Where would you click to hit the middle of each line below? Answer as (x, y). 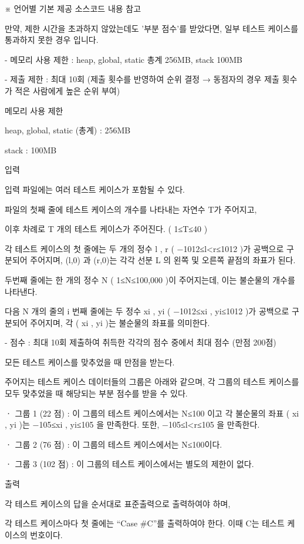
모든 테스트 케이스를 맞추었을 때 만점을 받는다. (90, 362)
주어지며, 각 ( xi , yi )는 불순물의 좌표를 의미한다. (120, 322)
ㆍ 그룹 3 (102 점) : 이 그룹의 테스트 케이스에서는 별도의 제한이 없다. (129, 464)
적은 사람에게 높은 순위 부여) (67, 90)
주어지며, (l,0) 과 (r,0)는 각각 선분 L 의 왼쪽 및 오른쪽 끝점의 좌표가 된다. (163, 260)
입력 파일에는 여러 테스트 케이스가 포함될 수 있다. (95, 189)
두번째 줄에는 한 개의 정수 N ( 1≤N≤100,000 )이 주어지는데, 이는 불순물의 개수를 (150, 279)
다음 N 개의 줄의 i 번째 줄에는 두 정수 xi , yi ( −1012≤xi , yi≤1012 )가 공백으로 (147, 311)
